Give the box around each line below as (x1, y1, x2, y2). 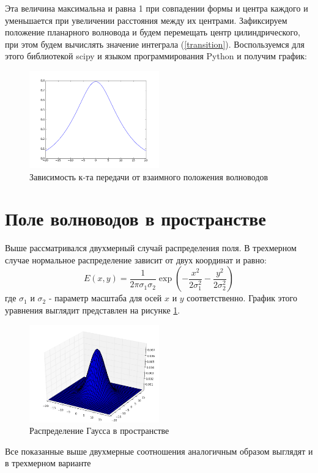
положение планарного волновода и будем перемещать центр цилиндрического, (5, 26, 300, 38)
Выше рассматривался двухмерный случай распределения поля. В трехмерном (5, 241, 297, 254)
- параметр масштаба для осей (48, 291, 162, 304)
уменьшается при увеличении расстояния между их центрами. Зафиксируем (5, 13, 287, 26)
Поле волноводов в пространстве (5, 206, 266, 231)
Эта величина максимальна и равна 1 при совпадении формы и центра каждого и (5, 2, 308, 14)
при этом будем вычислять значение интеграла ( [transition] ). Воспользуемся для (5, 37, 305, 50)
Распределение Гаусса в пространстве (29, 424, 169, 437)
